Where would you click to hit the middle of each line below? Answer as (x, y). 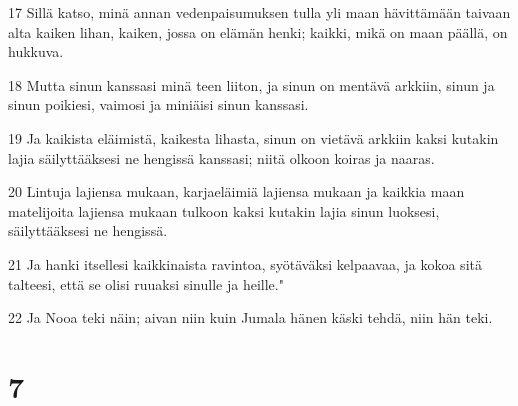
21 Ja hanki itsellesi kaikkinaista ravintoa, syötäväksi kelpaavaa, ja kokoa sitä (245, 263)
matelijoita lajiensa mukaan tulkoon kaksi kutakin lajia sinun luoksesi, (224, 210)
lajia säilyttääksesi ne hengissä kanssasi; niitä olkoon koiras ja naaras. (221, 157)
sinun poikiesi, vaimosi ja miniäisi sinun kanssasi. (158, 104)
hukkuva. (36, 51)
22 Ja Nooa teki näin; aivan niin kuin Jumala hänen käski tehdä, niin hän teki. (250, 317)
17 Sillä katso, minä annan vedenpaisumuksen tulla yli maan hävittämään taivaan (259, 12)
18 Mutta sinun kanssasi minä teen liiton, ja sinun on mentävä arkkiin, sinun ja (251, 84)
